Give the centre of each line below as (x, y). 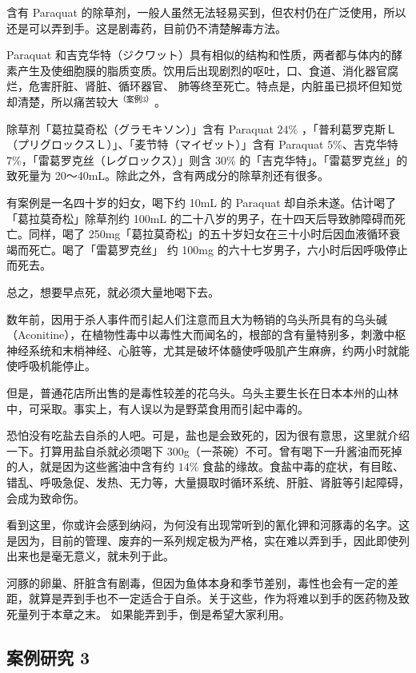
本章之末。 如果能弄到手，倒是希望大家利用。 (170, 614)
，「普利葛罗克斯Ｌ (349, 128)
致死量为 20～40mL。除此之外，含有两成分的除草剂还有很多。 (168, 175)
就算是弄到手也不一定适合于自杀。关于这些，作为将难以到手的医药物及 (213, 598)
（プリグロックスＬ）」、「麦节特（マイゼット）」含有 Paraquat (165, 144)
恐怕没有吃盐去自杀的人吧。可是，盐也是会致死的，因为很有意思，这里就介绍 (208, 435)
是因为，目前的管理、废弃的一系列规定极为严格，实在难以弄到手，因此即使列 (208, 540)
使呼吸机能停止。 (51, 366)
